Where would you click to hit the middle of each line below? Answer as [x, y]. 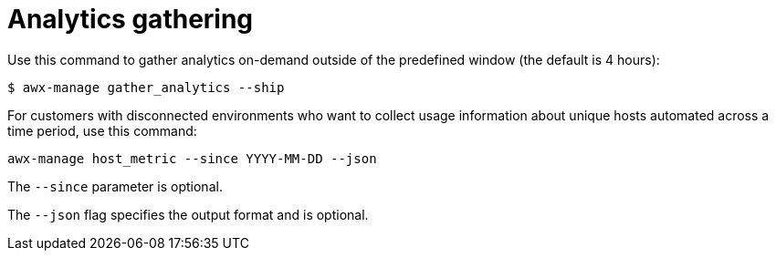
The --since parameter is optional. [115, 186]
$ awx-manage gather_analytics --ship [146, 87]
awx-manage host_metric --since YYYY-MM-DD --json [192, 158]
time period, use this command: [102, 130]
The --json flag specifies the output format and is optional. [188, 214]
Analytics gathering [131, 19]
